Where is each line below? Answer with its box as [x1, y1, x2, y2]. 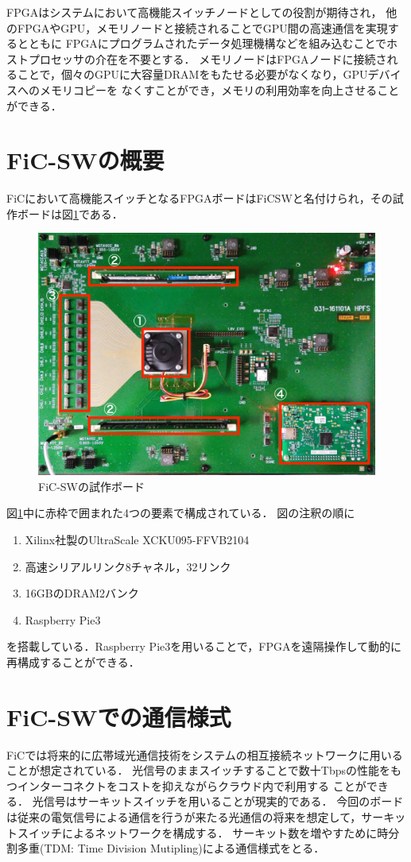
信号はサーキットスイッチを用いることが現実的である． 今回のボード [43, 793, 404, 810]
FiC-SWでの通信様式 [6, 700, 231, 733]
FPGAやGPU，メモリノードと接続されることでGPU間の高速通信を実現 [17, 19, 388, 36]
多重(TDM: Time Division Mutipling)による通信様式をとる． [17, 840, 325, 856]
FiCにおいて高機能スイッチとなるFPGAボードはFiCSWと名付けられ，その [6, 190, 393, 207]
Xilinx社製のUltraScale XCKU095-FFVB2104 [25, 532, 250, 547]
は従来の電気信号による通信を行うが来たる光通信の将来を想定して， [6, 809, 362, 825]
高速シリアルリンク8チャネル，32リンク [25, 558, 231, 574]
